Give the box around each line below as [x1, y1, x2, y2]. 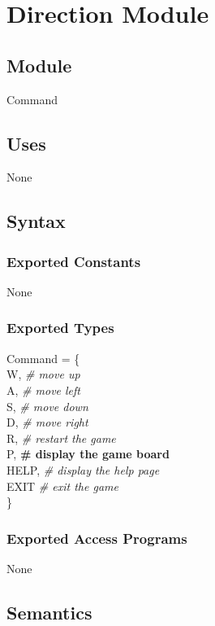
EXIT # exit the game [6, 477, 118, 494]
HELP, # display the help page [6, 461, 160, 478]
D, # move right [6, 414, 88, 431]
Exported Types [6, 317, 114, 338]
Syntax [6, 208, 66, 234]
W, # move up [6, 366, 80, 383]
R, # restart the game [6, 429, 116, 446]
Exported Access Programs [6, 528, 187, 548]
